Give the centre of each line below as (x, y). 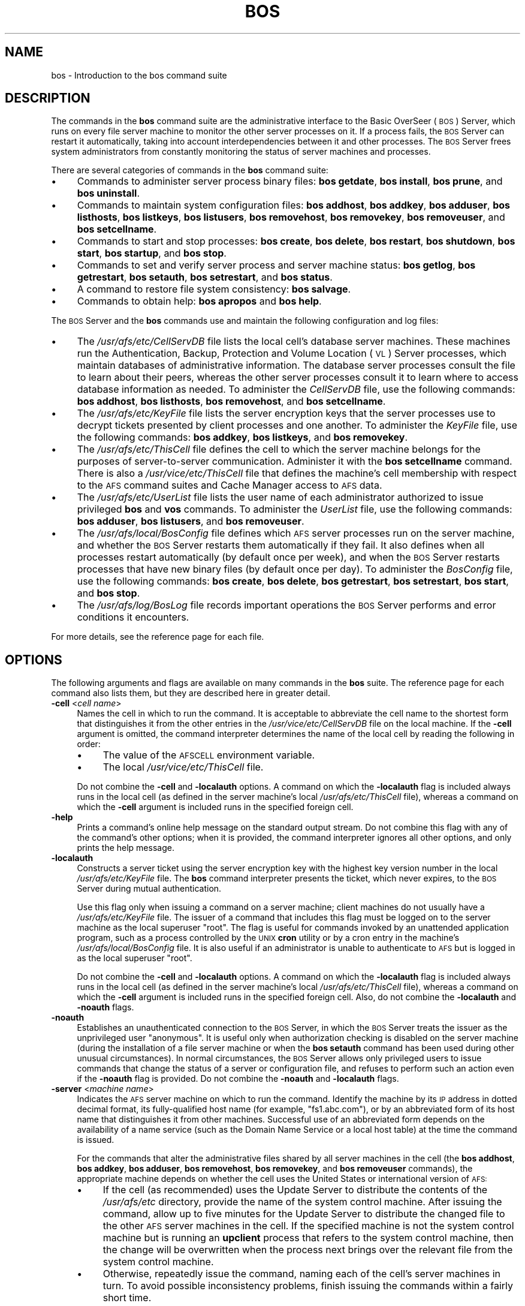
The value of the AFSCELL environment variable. (209, 755)
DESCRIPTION (48, 98)
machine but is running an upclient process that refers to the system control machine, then (308, 1238)
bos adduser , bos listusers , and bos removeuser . (191, 521)
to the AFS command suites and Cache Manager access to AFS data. (230, 485)
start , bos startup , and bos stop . (152, 253)
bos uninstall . (108, 193)
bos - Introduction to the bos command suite (139, 75)
